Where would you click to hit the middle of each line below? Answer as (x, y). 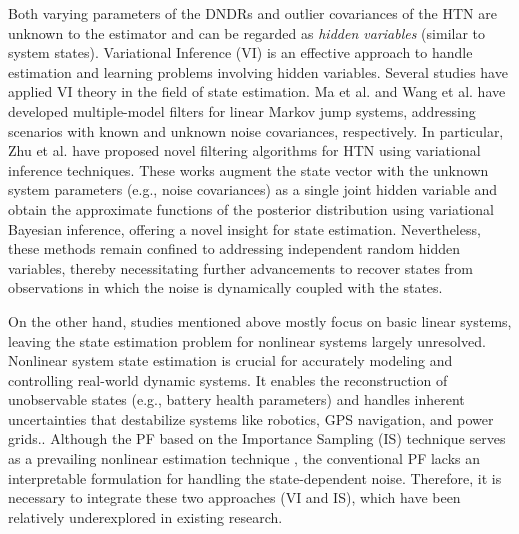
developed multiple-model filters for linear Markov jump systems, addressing (242, 110)
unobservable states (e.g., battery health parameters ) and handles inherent (236, 399)
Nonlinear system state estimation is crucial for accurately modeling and (230, 360)
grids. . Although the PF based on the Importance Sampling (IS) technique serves (257, 438)
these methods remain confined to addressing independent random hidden (234, 248)
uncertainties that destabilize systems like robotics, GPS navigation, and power (251, 418)
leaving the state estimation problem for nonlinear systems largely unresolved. (247, 340)
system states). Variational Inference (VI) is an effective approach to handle (240, 52)
